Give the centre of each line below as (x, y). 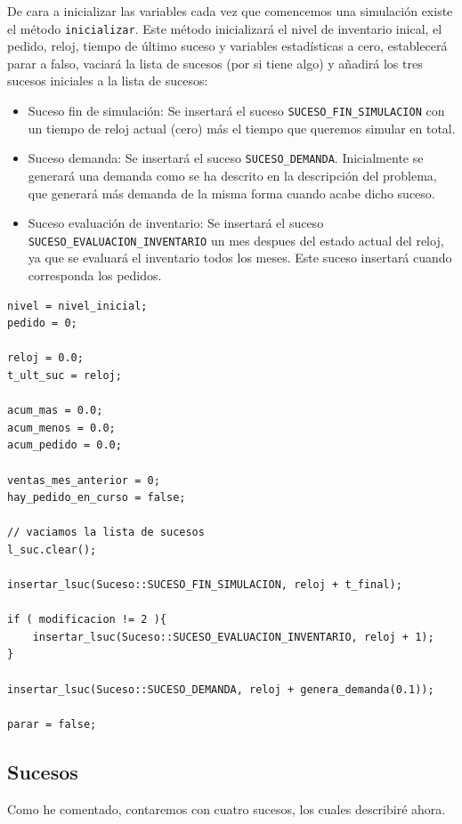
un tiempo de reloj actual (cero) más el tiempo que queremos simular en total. (242, 128)
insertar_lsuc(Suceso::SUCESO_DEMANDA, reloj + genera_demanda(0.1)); (221, 689)
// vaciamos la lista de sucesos (106, 533)
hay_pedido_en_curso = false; (97, 498)
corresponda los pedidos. (95, 275)
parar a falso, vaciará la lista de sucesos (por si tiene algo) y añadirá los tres (215, 63)
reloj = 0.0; (45, 358)
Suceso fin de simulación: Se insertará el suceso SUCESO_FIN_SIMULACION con (236, 111)
